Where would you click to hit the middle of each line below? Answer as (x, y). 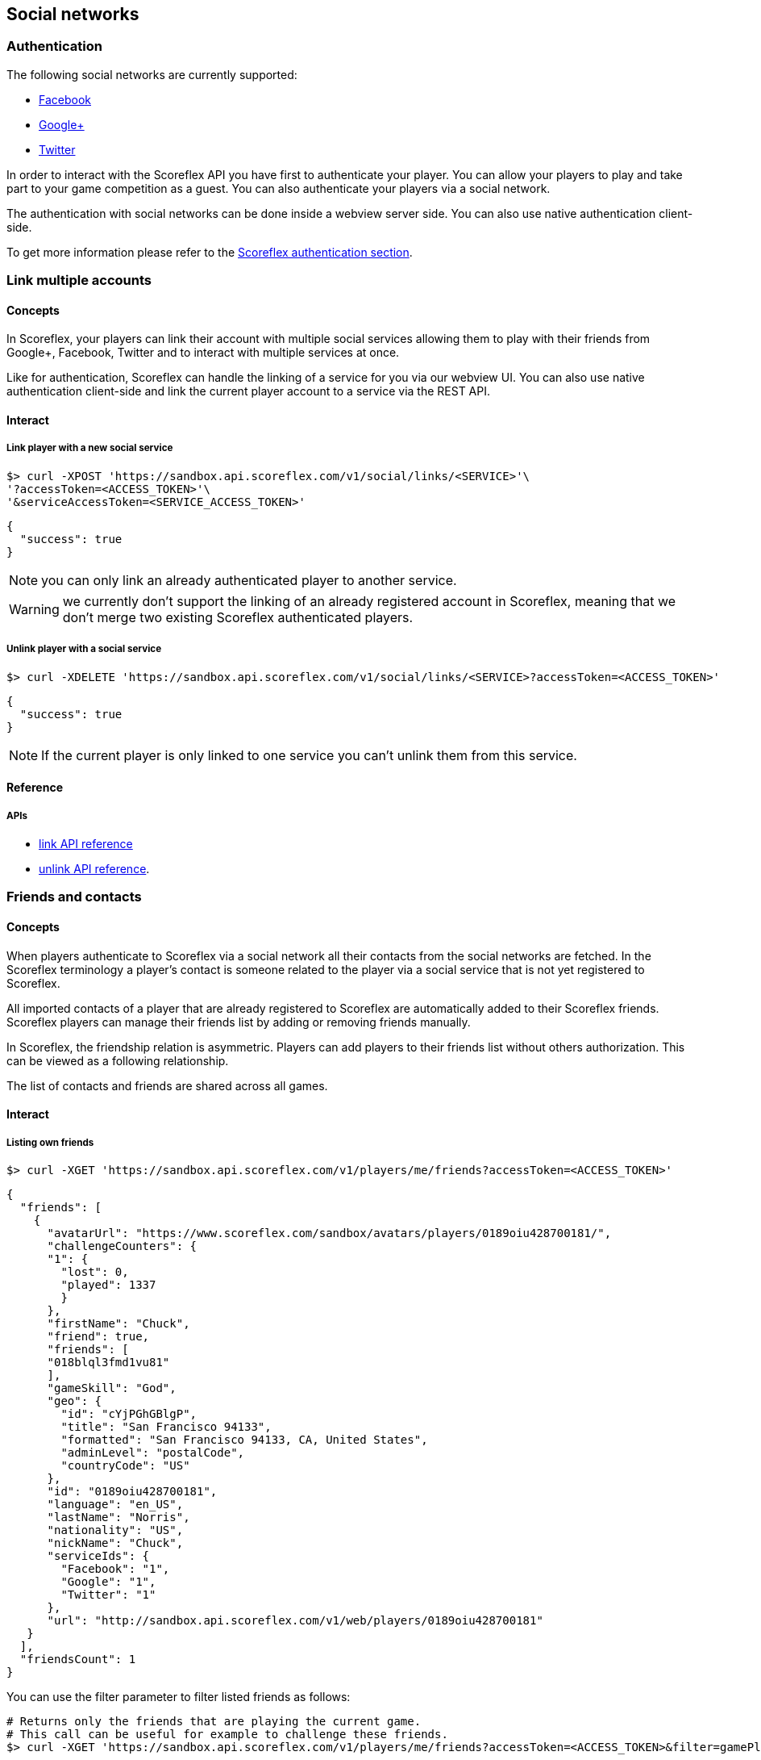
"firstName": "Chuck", (119, 1323)
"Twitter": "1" (108, 1594)
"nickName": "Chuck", (115, 1543)
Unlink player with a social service (84, 649)
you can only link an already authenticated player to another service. (249, 580)
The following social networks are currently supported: (152, 74)
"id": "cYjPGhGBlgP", (129, 1413)
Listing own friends (50, 1142)
